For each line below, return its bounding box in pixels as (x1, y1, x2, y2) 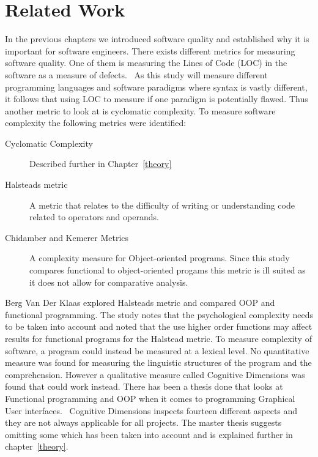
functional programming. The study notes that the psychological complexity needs (5, 308, 314, 321)
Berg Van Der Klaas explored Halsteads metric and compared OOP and (5, 296, 275, 309)
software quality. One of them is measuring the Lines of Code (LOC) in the (5, 56, 287, 69)
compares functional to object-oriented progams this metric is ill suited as (29, 264, 306, 277)
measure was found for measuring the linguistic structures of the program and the (5, 356, 312, 369)
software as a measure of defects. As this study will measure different (5, 68, 268, 81)
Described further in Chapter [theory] (29, 157, 172, 170)
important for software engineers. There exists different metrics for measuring (5, 44, 295, 57)
